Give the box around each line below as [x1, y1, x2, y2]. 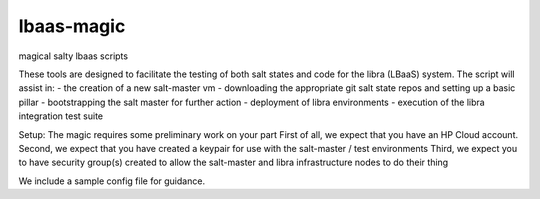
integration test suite [18, 110, 104, 122]
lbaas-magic [18, 15, 126, 37]
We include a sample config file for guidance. [18, 175, 205, 187]
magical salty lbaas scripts [18, 50, 129, 62]
